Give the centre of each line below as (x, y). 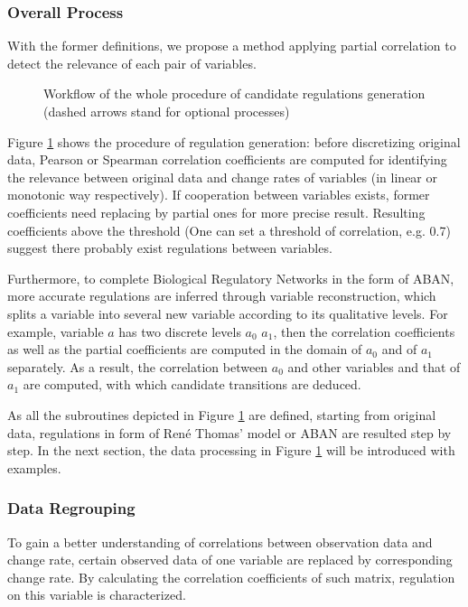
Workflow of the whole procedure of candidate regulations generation (234, 93)
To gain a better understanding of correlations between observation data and (220, 542)
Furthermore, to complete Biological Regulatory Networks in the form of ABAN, (231, 278)
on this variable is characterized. (97, 595)
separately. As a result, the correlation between (138, 366)
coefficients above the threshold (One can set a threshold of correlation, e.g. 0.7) (229, 230)
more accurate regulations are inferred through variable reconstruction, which (222, 296)
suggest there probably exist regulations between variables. (170, 248)
